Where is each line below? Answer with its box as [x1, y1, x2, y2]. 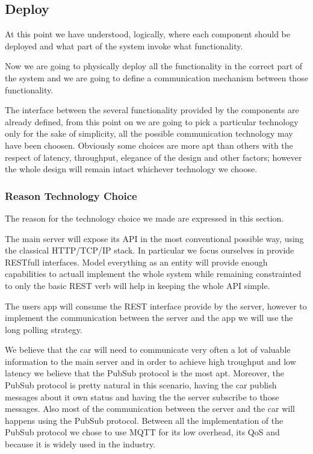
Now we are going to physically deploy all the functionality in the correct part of [5, 60, 303, 72]
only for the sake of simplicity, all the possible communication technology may [5, 127, 293, 140]
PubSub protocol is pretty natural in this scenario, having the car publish [5, 379, 277, 391]
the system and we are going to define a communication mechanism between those [5, 71, 308, 84]
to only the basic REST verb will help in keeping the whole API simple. [5, 279, 270, 291]
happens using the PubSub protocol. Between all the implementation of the [5, 414, 284, 426]
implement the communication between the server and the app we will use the [5, 311, 293, 324]
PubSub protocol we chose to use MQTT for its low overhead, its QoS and [5, 426, 280, 438]
